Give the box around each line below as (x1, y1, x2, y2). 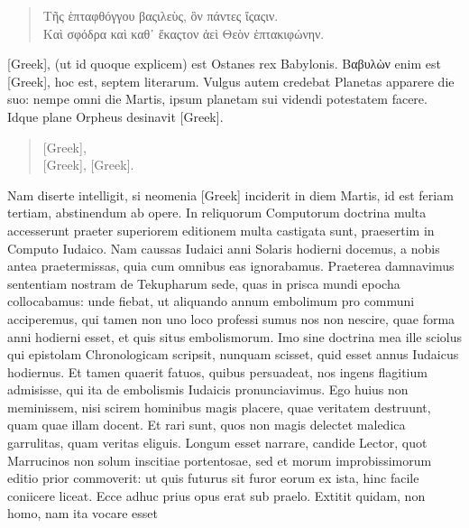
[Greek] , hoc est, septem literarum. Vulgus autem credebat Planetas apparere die (7, 71, 455, 90)
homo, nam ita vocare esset (7, 504, 158, 523)
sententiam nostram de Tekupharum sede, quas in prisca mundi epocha (7, 273, 400, 292)
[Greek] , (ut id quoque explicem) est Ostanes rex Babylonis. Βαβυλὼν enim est (7, 54, 441, 73)
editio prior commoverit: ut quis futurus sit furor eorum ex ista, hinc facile (7, 468, 419, 487)
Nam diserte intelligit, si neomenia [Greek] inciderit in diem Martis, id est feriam (7, 185, 454, 204)
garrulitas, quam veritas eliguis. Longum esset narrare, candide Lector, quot (7, 433, 428, 452)
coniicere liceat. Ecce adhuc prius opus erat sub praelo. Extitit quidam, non (7, 486, 426, 505)
